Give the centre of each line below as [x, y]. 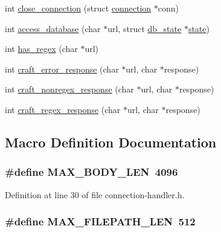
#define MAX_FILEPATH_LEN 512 [100, 221]
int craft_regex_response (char [63, 109]
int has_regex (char [41, 49]
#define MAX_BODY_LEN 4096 [91, 172]
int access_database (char [53, 28]
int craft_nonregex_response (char [69, 89]
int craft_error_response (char [62, 69]
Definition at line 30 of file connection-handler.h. [95, 194]
